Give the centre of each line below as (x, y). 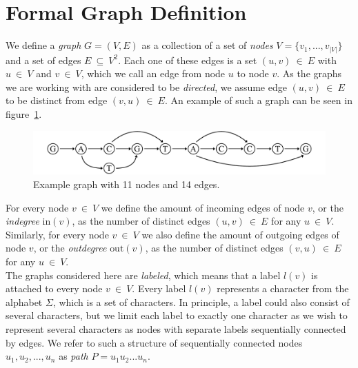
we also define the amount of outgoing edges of (240, 234)
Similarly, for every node (57, 234)
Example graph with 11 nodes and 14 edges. (127, 184)
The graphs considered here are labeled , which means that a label (143, 275)
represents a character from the (283, 288)
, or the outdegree (70, 248)
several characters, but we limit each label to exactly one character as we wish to (177, 315)
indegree (22, 221)
